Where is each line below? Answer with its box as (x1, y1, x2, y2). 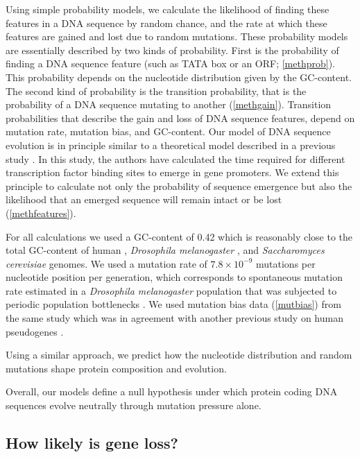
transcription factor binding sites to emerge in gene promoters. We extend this (6, 165, 339, 180)
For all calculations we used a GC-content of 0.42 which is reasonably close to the (6, 229, 353, 243)
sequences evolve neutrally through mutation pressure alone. (6, 398, 262, 413)
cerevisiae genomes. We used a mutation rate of (6, 256, 207, 270)
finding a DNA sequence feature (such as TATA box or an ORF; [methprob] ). (6, 56, 336, 71)
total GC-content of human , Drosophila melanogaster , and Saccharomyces (6, 243, 325, 257)
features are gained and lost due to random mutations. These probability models (6, 29, 348, 44)
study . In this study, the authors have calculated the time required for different (6, 151, 345, 166)
